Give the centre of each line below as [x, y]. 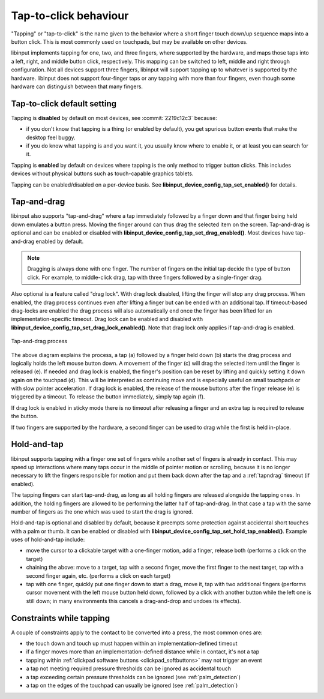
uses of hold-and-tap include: [48, 539]
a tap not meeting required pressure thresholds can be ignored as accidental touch [128, 668]
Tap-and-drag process [39, 341]
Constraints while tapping [61, 618]
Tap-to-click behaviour [70, 16]
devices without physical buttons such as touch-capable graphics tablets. [102, 173]
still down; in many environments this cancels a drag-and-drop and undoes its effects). [133, 601]
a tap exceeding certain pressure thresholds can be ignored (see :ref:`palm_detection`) [133, 677]
